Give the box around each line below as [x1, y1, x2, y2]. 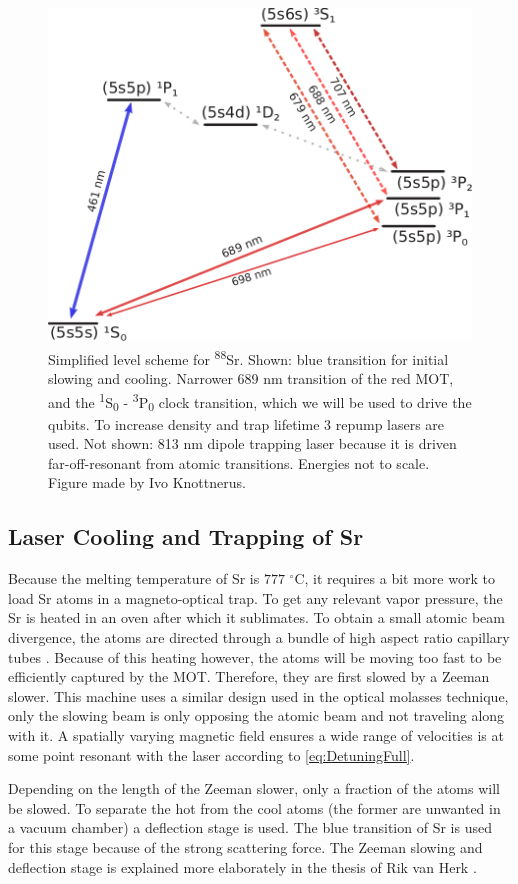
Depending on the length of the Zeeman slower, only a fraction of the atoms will [8, 778, 500, 799]
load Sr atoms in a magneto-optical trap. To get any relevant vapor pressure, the [8, 587, 503, 608]
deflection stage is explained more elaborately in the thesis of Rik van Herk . [8, 856, 477, 877]
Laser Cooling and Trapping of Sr [8, 521, 364, 552]
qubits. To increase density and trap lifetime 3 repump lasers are [48, 413, 445, 434]
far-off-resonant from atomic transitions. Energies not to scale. [48, 452, 430, 473]
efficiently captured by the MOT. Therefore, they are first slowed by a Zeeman [8, 666, 490, 687]
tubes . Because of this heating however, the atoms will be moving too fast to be [8, 646, 502, 667]
